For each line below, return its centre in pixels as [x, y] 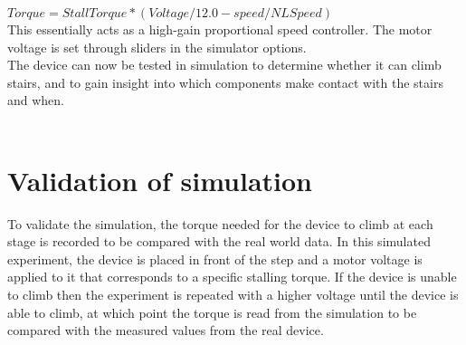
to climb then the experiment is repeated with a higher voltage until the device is [233, 295]
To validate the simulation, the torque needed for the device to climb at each [220, 223]
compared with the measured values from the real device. [166, 330]
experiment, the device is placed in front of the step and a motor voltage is [215, 259]
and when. [36, 100]
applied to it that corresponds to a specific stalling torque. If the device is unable [232, 277]
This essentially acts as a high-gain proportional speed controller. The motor [220, 29]
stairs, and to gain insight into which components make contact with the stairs [225, 82]
